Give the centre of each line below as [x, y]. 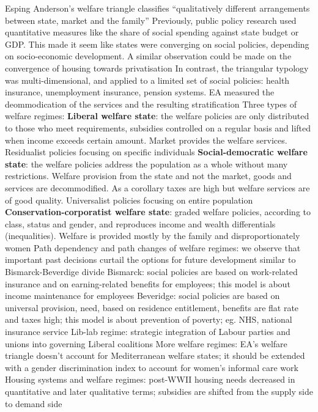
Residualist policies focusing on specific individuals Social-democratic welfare [156, 152]
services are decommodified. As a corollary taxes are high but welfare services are [157, 187]
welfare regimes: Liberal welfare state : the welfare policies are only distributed [157, 116]
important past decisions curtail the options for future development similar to [150, 259]
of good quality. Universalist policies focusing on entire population [129, 200]
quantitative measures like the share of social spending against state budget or [152, 32]
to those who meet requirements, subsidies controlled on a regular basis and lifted [158, 127]
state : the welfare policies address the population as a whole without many [146, 164]
